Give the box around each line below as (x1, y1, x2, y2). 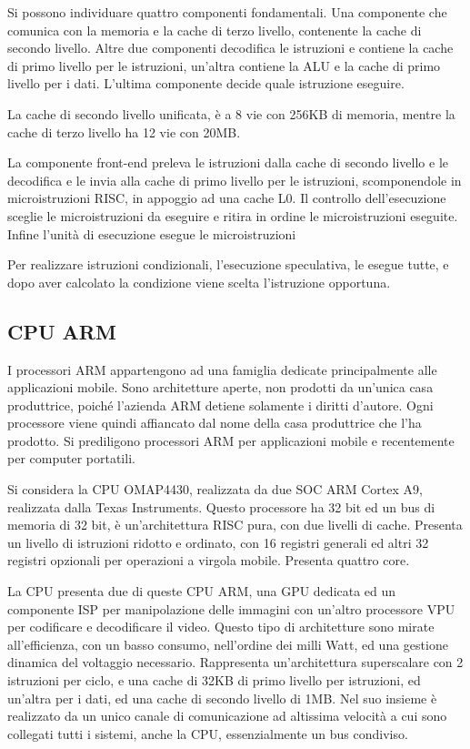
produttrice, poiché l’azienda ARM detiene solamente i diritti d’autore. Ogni (7, 395, 434, 414)
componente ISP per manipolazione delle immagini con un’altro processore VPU (7, 599, 455, 618)
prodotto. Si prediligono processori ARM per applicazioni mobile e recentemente (7, 430, 455, 450)
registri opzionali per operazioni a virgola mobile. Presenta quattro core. (7, 551, 410, 570)
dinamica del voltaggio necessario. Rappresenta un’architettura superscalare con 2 (7, 653, 464, 672)
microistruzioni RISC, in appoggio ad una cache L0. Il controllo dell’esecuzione (7, 188, 446, 207)
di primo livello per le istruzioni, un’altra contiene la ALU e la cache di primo (7, 56, 441, 75)
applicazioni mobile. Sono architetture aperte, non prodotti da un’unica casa (7, 378, 434, 397)
